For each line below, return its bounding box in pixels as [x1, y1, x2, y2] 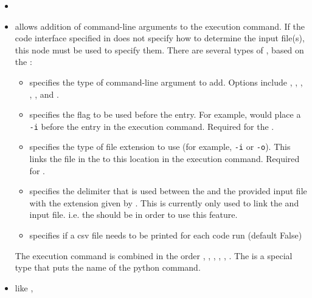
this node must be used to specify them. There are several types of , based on [15, 43, 304, 56]
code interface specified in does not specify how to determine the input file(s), [15, 32, 305, 44]
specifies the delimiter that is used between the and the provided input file [29, 185, 307, 197]
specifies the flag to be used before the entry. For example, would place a [29, 108, 301, 121]
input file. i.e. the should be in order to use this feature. [29, 208, 238, 221]
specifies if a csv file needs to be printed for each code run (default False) [29, 229, 302, 242]
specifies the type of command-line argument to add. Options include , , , [29, 75, 303, 88]
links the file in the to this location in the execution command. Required [29, 152, 300, 165]
